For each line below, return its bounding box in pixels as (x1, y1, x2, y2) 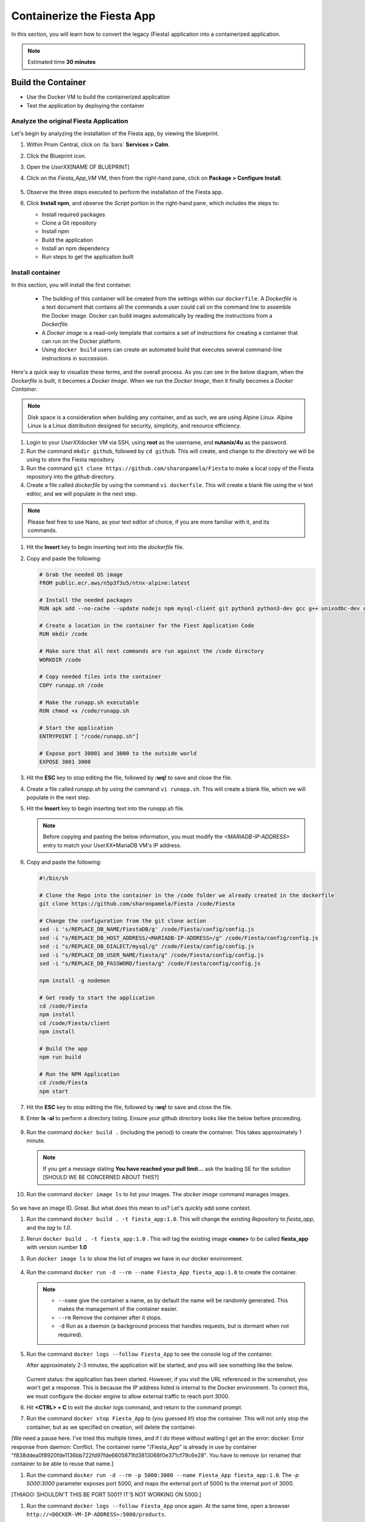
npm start (39, 1087, 69, 1095)
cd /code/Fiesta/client (39, 1020, 111, 1026)
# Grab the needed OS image (39, 571, 123, 578)
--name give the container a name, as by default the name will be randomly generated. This (58, 1297, 288, 1304)
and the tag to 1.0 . (26, 1224, 72, 1231)
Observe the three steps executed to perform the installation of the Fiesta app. (26, 188, 223, 195)
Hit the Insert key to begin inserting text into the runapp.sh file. (26, 805, 185, 812)
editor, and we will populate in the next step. (26, 490, 137, 497)
